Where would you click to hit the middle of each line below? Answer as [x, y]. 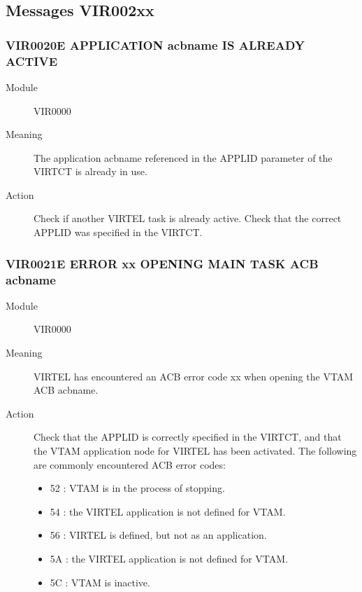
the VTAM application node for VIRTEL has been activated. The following [195, 450]
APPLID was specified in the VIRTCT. [118, 232]
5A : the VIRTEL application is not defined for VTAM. [169, 558]
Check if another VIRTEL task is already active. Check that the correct [188, 218]
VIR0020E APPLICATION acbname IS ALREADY [155, 44]
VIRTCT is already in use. [90, 171]
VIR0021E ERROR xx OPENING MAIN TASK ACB [162, 263]
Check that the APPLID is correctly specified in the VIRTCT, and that [188, 437]
